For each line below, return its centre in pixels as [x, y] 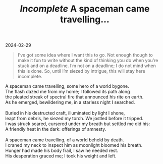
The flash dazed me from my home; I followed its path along [68, 92]
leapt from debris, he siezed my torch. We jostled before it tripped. [74, 119]
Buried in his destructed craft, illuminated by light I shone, [65, 113]
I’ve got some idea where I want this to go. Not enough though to [85, 55]
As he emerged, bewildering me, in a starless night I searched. [70, 102]
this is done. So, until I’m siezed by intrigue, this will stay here [81, 71]
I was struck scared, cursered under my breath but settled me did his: [78, 124]
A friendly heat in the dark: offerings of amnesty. [56, 129]
